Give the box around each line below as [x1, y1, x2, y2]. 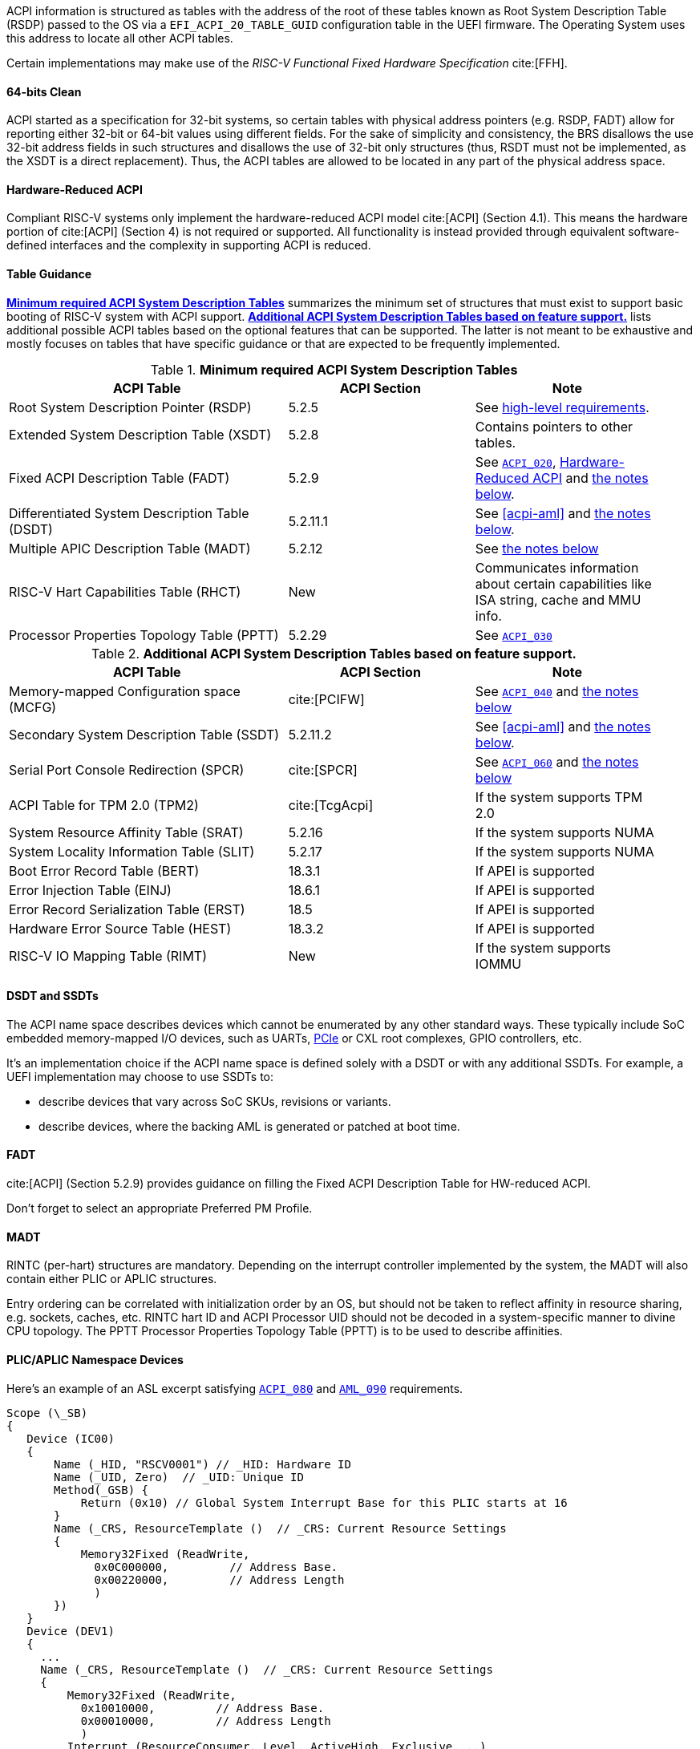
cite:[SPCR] [288, 761, 358, 778]
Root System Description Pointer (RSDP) [9, 399, 252, 415]
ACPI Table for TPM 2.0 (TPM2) [9, 796, 199, 813]
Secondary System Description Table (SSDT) [9, 726, 280, 743]
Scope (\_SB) [6, 1406, 88, 1419]
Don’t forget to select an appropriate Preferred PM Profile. [6, 1201, 313, 1216]
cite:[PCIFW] [288, 690, 365, 707]
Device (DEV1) [26, 1624, 115, 1638]
